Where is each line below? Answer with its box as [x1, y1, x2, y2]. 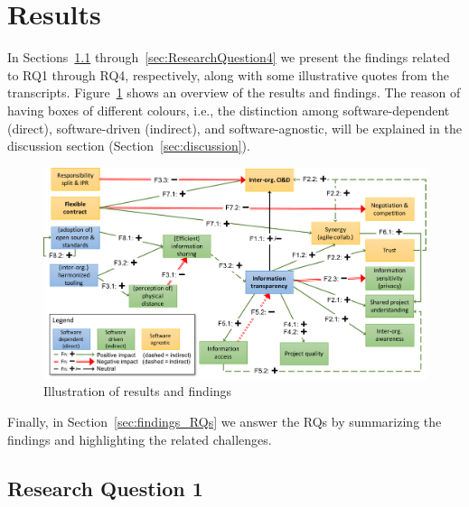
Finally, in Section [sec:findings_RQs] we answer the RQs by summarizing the [7, 412, 442, 431]
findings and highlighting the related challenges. [7, 429, 272, 448]
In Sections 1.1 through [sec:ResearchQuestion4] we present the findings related [7, 48, 451, 67]
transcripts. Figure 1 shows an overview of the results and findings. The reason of [7, 83, 461, 102]
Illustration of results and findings [43, 382, 232, 401]
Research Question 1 [7, 474, 203, 502]
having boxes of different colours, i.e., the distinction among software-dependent [7, 100, 450, 119]
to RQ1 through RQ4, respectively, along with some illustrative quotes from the [7, 65, 449, 84]
